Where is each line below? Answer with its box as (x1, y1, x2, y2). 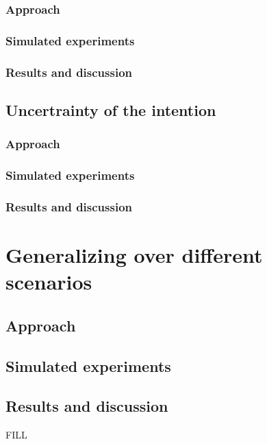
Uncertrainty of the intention (5, 99, 216, 120)
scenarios (5, 268, 92, 296)
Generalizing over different (5, 241, 263, 269)
